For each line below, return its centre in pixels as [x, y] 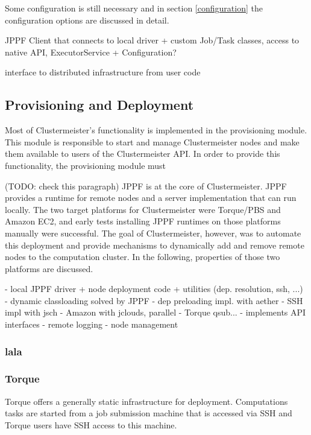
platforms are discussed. [49, 268]
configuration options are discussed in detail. [87, 20]
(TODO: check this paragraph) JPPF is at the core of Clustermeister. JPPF [146, 186]
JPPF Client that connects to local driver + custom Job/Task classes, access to [152, 40]
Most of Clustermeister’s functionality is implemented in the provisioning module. [156, 130]
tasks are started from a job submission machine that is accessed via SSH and [149, 413]
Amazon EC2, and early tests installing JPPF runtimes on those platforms [143, 221]
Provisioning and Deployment [99, 105]
